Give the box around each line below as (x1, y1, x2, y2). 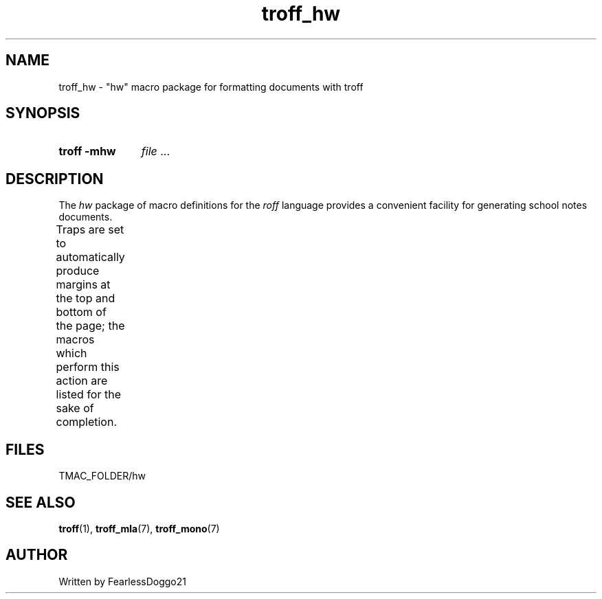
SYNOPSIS (5, 104, 80, 122)
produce (56, 264, 100, 278)
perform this (56, 360, 120, 374)
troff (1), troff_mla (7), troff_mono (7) (58, 522, 220, 534)
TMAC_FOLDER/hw (58, 470, 146, 482)
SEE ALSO (5, 493, 76, 511)
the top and (56, 291, 115, 306)
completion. (56, 415, 118, 429)
